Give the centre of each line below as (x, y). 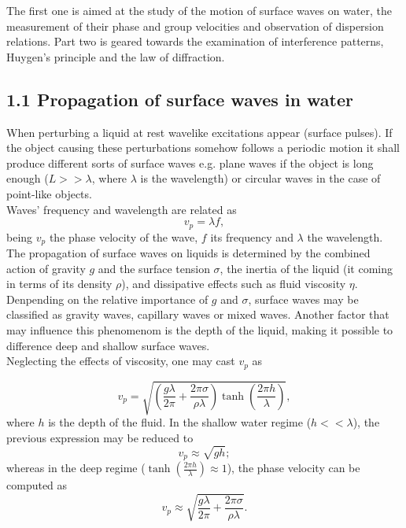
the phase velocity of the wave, (124, 236)
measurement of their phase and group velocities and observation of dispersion (195, 26)
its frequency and (252, 236)
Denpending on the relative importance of (107, 299)
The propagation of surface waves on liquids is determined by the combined (188, 253)
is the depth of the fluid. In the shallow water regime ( (180, 422)
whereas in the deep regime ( (76, 467)
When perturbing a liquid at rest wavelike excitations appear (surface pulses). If (199, 132)
